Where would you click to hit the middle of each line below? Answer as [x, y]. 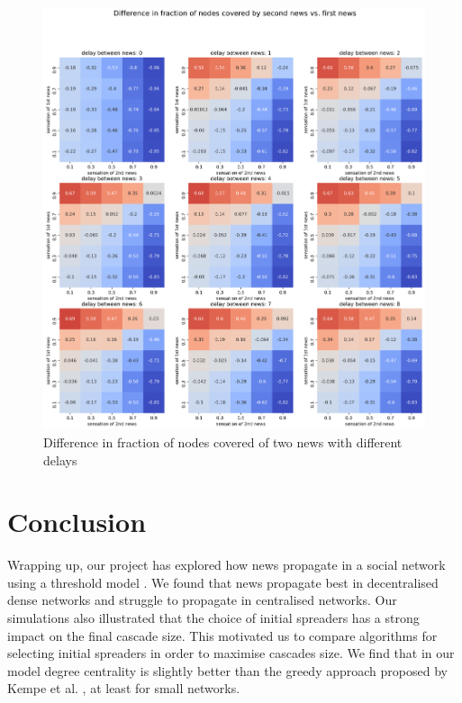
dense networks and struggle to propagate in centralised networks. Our [202, 600]
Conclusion [77, 522]
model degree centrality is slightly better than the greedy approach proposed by [227, 670]
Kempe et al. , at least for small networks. [124, 688]
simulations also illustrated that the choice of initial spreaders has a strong [213, 618]
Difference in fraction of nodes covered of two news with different [223, 442]
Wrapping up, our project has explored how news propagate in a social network [226, 565]
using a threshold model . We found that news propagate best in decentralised [223, 582]
